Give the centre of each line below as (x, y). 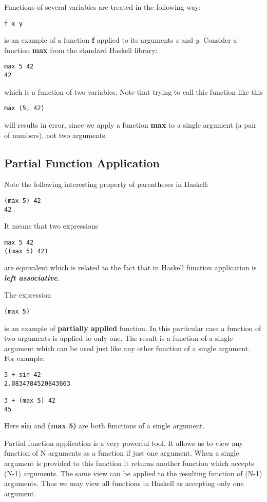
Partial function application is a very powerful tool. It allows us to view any (124, 443)
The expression (28, 295)
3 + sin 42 (23, 375)
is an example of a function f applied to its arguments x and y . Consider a (121, 40)
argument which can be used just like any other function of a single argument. (127, 348)
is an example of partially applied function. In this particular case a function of (133, 328)
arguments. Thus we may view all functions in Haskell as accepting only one (124, 483)
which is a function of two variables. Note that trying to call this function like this (134, 91)
